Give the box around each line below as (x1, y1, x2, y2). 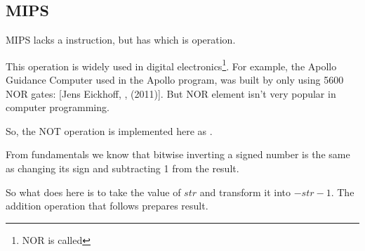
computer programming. (6, 100, 109, 115)
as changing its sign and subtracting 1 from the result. (6, 161, 239, 176)
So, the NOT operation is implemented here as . (6, 123, 213, 138)
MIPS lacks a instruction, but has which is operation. (6, 32, 236, 47)
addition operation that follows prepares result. (6, 198, 208, 213)
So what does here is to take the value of (6, 184, 181, 199)
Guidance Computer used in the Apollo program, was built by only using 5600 (6, 72, 344, 87)
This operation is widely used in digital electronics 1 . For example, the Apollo (6, 56, 337, 73)
